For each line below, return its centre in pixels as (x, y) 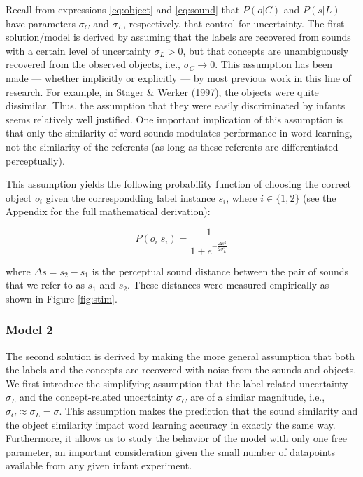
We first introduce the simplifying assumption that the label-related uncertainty (177, 383)
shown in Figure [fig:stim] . (62, 298)
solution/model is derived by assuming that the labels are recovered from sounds (178, 37)
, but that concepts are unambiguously (266, 50)
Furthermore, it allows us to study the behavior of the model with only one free (176, 438)
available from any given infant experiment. (99, 465)
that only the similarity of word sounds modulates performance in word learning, (179, 133)
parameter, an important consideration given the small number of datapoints (171, 451)
